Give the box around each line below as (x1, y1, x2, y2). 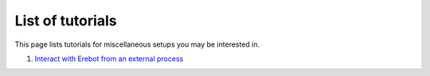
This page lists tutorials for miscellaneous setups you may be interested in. (14, 40, 260, 49)
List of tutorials (14, 12, 117, 29)
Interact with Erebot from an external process (34, 54, 184, 63)
